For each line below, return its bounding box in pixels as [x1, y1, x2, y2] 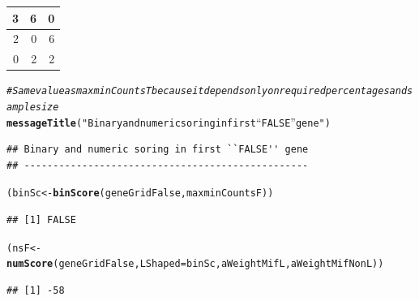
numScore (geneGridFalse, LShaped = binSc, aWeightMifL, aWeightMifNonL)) [6, 258, 384, 270]
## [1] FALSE [6, 214, 76, 226]
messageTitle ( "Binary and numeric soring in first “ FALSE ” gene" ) [6, 113, 331, 130]
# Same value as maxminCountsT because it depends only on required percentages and [6, 85, 408, 97]
